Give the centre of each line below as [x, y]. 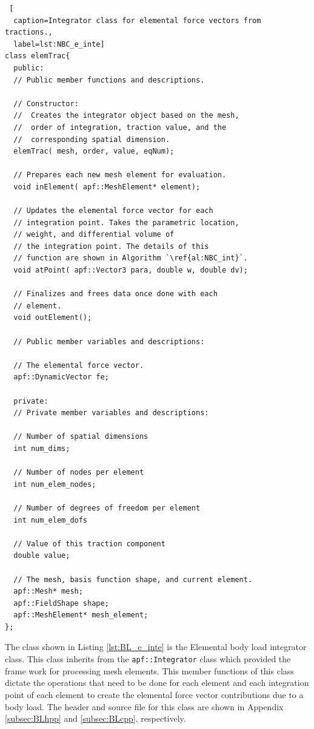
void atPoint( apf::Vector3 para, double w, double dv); [131, 270]
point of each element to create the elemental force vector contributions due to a [154, 694]
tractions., [29, 32]
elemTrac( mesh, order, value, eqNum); [94, 151]
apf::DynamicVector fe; [61, 377]
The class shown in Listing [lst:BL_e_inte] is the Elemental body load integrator [156, 647]
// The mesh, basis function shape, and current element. [133, 579]
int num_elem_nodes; [55, 484]
